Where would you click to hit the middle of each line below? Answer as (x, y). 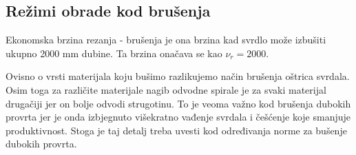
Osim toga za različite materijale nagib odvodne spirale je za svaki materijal (166, 89)
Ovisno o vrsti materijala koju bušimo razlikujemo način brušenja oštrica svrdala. (178, 76)
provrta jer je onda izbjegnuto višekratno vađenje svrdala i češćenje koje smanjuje (178, 117)
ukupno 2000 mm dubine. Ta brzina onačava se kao (114, 53)
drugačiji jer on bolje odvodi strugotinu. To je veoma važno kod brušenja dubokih (178, 103)
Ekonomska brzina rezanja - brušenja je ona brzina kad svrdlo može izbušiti (166, 40)
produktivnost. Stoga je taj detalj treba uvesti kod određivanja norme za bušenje (176, 130)
